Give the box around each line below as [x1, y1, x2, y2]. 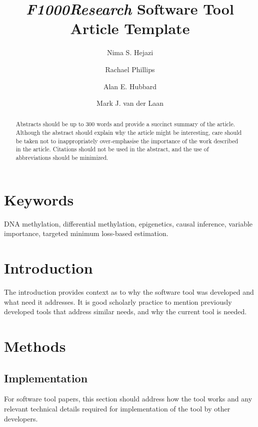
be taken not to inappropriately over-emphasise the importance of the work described [15, 136, 238, 145]
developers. [4, 413, 38, 423]
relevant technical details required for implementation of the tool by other [4, 403, 230, 413]
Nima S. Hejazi [106, 47, 153, 58]
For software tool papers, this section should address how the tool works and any [4, 393, 252, 404]
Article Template [70, 18, 190, 39]
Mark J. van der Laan [96, 98, 163, 108]
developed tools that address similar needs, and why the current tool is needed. [4, 306, 247, 317]
